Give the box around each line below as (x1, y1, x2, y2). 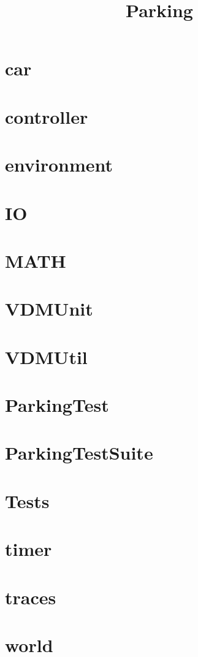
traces (5, 584, 56, 609)
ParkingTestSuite (5, 440, 153, 465)
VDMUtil (5, 344, 88, 369)
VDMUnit (5, 296, 93, 321)
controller (5, 104, 88, 129)
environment (5, 152, 113, 177)
